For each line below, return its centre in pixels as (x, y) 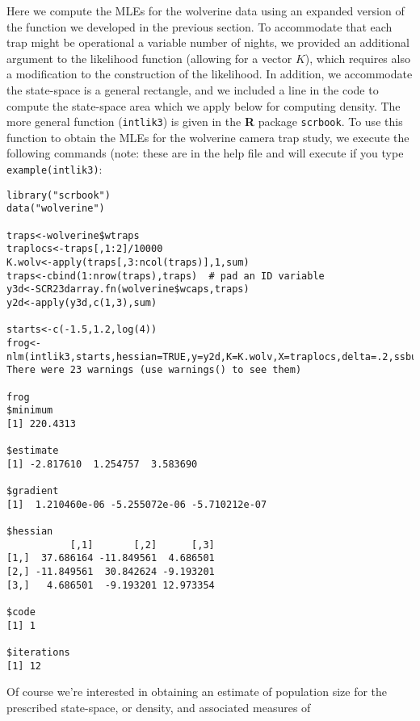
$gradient (33, 491)
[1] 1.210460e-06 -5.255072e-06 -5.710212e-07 (137, 504)
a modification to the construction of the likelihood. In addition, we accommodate (210, 74)
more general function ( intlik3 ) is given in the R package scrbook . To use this (205, 122)
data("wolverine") (56, 209)
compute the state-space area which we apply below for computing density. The (204, 105)
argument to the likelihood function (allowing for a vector (149, 58)
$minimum (30, 411)
